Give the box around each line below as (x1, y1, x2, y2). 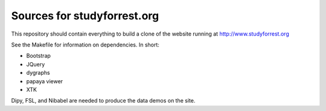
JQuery (26, 60, 45, 68)
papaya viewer (26, 77, 63, 84)
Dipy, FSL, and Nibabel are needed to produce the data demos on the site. (11, 97, 196, 104)
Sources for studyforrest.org (11, 9, 159, 22)
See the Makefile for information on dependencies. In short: (11, 41, 160, 48)
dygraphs (26, 69, 51, 77)
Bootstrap (26, 52, 51, 60)
